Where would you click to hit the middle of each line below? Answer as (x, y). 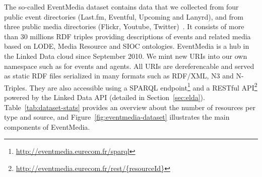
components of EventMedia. (47, 126)
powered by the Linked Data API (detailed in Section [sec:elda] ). (105, 97)
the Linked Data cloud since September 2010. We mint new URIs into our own (126, 56)
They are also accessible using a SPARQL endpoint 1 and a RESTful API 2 (143, 86)
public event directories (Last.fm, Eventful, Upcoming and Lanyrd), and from (124, 16)
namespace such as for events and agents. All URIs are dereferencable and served (129, 66)
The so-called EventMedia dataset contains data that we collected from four (121, 7)
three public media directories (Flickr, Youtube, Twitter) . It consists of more (124, 26)
